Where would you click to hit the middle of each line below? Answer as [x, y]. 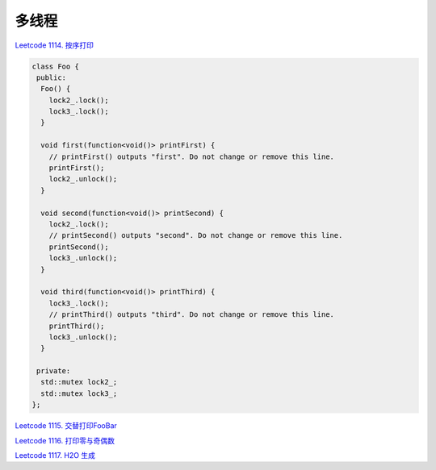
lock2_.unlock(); [83, 179]
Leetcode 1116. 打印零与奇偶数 [65, 440]
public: [52, 77]
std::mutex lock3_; [79, 393]
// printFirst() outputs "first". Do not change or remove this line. [192, 156]
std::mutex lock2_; [79, 382]
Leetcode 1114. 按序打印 [55, 45]
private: [54, 371]
